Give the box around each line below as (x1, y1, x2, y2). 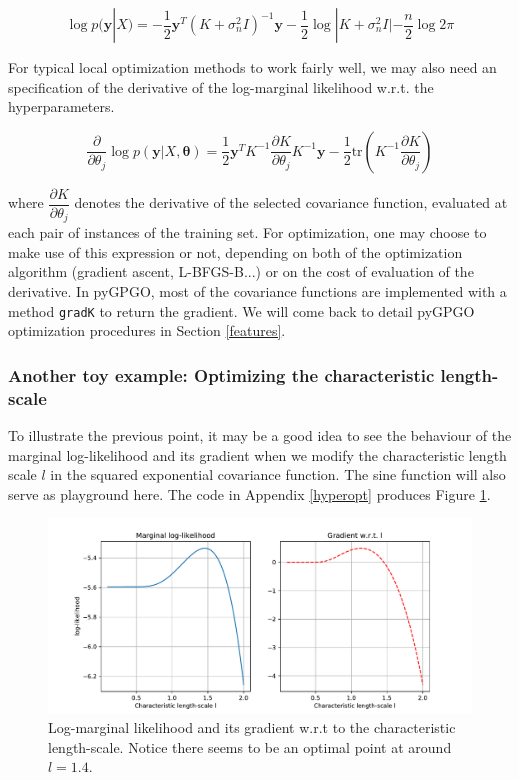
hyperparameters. (8, 96, 115, 117)
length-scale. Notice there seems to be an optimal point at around (48, 736, 452, 757)
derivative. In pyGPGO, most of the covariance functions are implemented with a (8, 281, 507, 302)
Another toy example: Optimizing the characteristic (8, 362, 435, 387)
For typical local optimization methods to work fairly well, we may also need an (8, 57, 497, 77)
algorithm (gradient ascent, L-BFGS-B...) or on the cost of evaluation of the (8, 261, 474, 282)
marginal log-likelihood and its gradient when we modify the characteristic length (8, 444, 507, 465)
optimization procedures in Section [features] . (8, 320, 286, 341)
